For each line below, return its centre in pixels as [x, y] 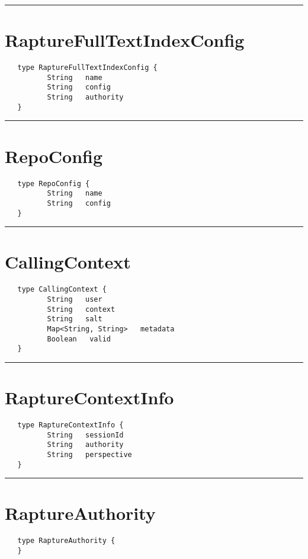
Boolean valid [79, 339]
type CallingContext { [62, 290]
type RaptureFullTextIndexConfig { [87, 68]
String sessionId [85, 435]
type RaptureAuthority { [66, 541]
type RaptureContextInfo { [70, 425]
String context [81, 309]
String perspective [89, 454]
